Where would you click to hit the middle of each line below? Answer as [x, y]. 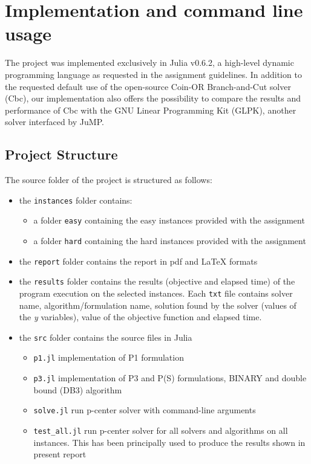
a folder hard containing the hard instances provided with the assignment [170, 240]
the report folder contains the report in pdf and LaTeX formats [138, 261]
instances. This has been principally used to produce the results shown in [169, 442]
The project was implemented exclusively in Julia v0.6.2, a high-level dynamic [149, 63]
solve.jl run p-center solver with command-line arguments [145, 410]
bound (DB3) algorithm [78, 389]
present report [60, 454]
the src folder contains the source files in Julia [106, 337]
